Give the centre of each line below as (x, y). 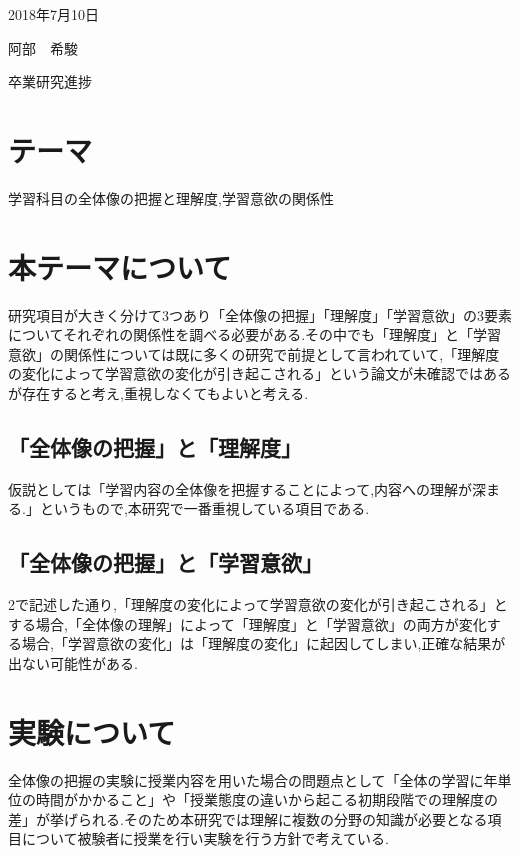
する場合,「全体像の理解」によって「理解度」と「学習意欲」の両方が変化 (247, 623)
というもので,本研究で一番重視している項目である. (204, 508)
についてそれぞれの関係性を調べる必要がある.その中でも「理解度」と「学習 (255, 334)
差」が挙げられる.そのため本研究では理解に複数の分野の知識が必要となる (248, 818)
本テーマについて (120, 266)
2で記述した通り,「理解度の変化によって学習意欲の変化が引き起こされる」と (258, 604)
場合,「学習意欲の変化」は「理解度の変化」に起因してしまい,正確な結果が (263, 643)
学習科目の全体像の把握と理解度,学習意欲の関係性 (171, 197)
